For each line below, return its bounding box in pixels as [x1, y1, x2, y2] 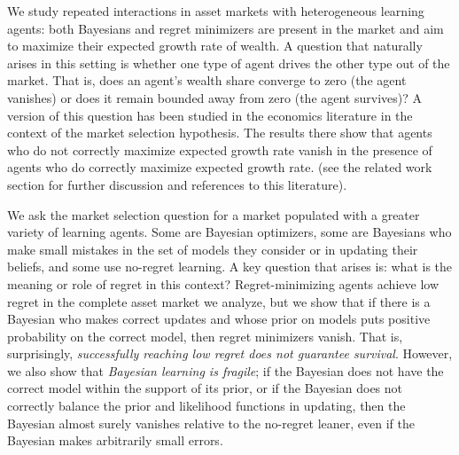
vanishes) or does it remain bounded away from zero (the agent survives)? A [7, 88, 422, 106]
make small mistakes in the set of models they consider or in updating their [7, 239, 418, 258]
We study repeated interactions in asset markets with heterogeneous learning [7, 2, 424, 20]
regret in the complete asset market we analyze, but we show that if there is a [7, 292, 431, 310]
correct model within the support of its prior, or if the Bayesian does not [7, 379, 403, 397]
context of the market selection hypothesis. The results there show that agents [7, 123, 432, 142]
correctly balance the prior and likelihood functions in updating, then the [7, 396, 406, 415]
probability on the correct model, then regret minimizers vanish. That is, [7, 326, 403, 345]
